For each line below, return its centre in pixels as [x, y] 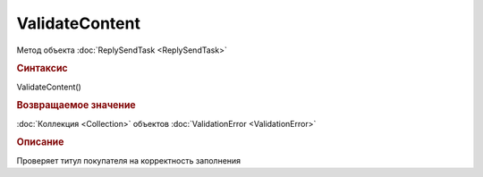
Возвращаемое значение [76, 105]
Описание [40, 142]
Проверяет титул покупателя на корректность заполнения [129, 160]
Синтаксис [42, 69]
